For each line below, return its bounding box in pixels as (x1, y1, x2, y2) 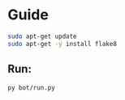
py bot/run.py (7, 83, 56, 92)
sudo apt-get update (7, 32, 78, 40)
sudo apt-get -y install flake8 (7, 40, 117, 48)
